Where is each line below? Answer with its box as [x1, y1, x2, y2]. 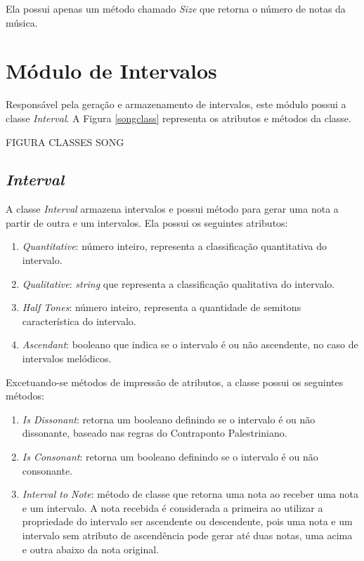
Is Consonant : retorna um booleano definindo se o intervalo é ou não [22, 449, 318, 464]
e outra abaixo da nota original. [22, 541, 159, 556]
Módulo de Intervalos [6, 56, 217, 85]
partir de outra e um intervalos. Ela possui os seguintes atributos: [6, 215, 288, 230]
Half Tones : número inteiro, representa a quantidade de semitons [22, 300, 301, 315]
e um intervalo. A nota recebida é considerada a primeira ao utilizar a [22, 500, 323, 515]
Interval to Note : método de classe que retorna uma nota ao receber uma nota [22, 487, 358, 501]
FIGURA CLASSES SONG [6, 134, 124, 149]
